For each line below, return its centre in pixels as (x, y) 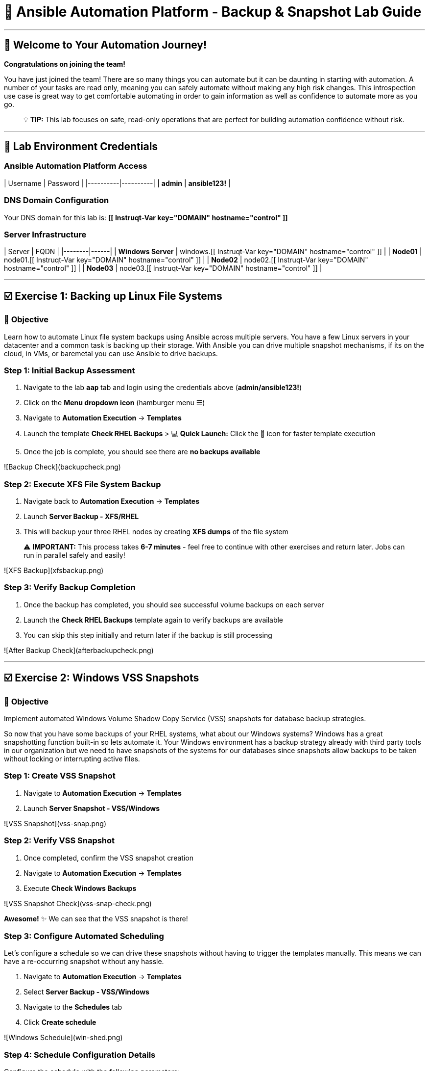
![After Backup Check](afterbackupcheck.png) (79, 650)
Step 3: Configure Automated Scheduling (84, 936)
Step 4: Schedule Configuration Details (80, 1055)
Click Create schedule (60, 1022)
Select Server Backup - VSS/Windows (86, 992)
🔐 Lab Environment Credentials (81, 147)
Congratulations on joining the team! (65, 64)
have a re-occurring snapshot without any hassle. (84, 962)
